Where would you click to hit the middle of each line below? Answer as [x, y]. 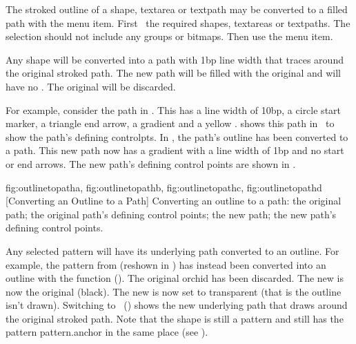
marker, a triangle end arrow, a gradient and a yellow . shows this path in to [170, 123]
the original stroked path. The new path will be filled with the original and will [173, 73]
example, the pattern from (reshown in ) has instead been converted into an [166, 264]
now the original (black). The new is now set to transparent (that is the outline [174, 291]
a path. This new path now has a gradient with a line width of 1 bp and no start [175, 150]
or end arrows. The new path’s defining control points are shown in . [151, 163]
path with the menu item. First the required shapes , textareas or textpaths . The [178, 22]
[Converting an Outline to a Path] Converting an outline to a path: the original [174, 201]
